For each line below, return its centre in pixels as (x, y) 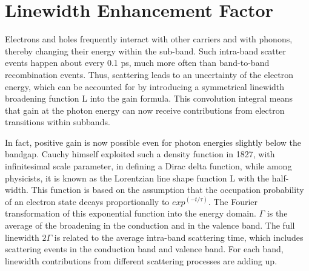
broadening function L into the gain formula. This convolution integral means (149, 98)
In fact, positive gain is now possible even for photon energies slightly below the (153, 142)
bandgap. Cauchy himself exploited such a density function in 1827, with (140, 154)
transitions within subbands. (58, 122)
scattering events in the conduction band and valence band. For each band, (144, 249)
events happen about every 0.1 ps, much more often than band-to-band (137, 63)
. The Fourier (233, 201)
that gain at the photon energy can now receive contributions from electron (145, 110)
